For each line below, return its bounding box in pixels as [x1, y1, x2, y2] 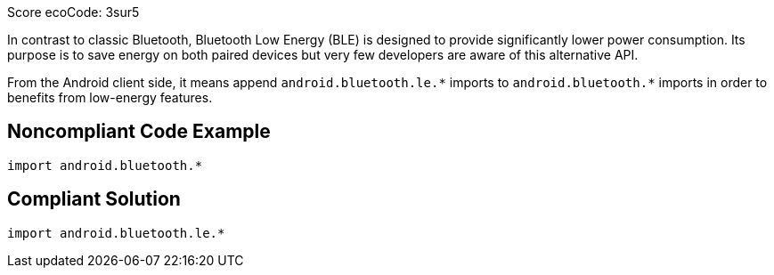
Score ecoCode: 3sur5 [7, 4, 140, 20]
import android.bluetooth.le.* [7, 225, 225, 240]
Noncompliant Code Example [7, 120, 271, 143]
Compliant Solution [7, 188, 181, 211]
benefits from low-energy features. [7, 90, 213, 105]
